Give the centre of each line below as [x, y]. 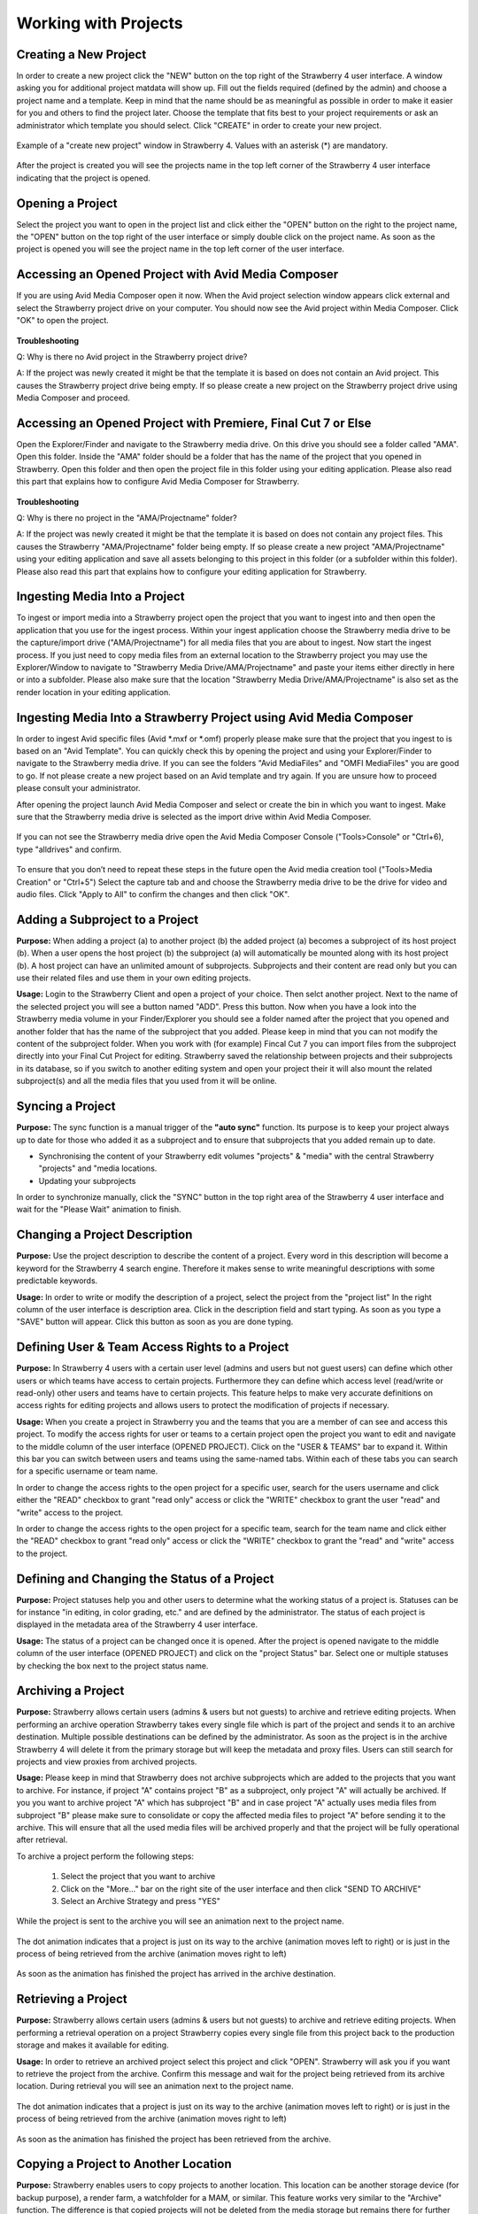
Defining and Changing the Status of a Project [145, 1579]
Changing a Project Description [104, 1235]
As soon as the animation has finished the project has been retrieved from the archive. [174, 2139]
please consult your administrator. [78, 788]
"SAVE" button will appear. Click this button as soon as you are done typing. [155, 1322]
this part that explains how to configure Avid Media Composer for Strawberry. [158, 482]
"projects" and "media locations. [98, 1168]
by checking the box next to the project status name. [112, 1666]
